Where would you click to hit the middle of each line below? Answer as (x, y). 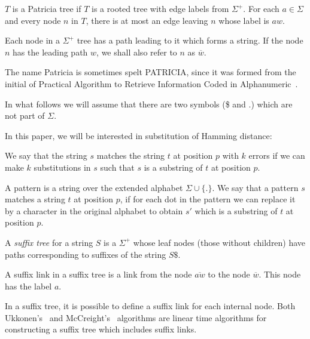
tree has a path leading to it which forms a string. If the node (190, 40)
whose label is (244, 20)
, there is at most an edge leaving (147, 20)
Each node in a (32, 40)
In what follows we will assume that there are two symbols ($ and (125, 104)
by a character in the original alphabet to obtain (94, 210)
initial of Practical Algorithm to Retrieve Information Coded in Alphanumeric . (151, 83)
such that (117, 167)
